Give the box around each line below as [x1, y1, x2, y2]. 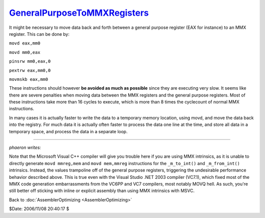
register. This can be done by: [9, 31, 70, 37]
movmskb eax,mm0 [9, 76, 49, 82]
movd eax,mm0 [9, 41, 41, 46]
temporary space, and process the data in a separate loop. [9, 128, 128, 134]
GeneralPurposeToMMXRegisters [9, 7, 149, 18]
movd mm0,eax [9, 49, 41, 55]
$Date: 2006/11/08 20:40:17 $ [9, 206, 70, 212]
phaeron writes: [9, 145, 41, 150]
